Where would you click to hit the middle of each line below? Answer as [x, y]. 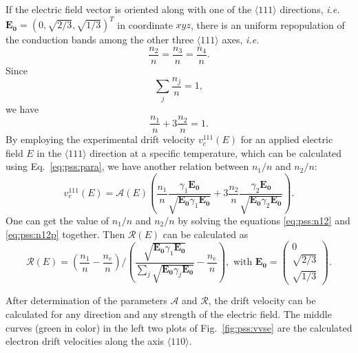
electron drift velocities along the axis [85, 341]
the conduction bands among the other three [100, 40]
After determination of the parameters [86, 300]
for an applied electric [287, 139]
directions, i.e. [310, 9]
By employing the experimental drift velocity [101, 139]
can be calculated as [206, 234]
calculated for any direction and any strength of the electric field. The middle [169, 314]
